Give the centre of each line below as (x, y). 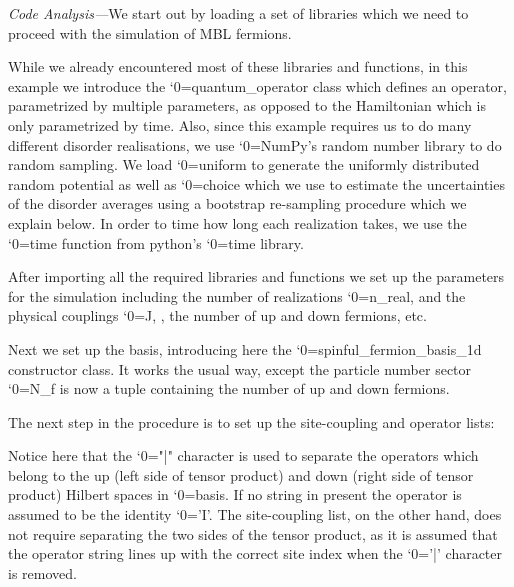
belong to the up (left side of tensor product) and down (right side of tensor (241, 474)
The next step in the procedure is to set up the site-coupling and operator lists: (251, 421)
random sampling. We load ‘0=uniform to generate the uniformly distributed (244, 164)
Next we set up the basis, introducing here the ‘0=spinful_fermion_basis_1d (245, 348)
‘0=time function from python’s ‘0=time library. (156, 242)
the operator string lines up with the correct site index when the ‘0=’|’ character (255, 553)
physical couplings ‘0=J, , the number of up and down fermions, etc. (217, 315)
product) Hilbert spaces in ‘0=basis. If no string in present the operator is (235, 494)
